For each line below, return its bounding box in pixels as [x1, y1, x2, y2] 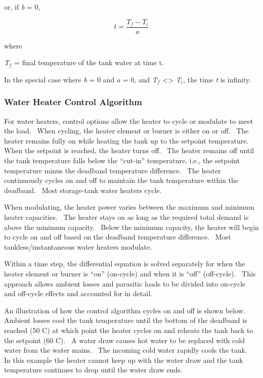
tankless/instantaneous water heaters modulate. [4, 241, 152, 252]
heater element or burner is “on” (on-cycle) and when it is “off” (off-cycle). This [4, 268, 256, 278]
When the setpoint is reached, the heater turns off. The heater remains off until [4, 145, 254, 156]
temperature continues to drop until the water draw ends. [4, 364, 183, 375]
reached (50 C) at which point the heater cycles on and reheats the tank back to [4, 324, 253, 335]
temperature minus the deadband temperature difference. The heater [4, 165, 221, 175]
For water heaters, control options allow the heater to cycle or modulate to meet [4, 115, 253, 126]
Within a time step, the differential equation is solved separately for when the [4, 258, 245, 269]
